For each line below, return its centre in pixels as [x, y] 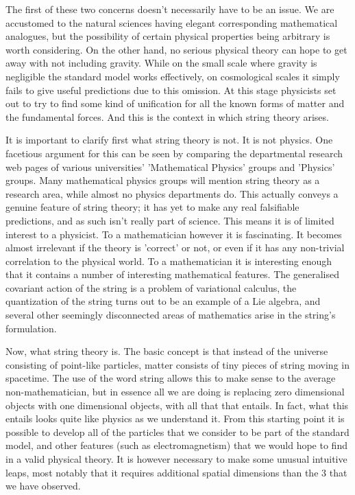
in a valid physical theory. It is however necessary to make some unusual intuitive [176, 459]
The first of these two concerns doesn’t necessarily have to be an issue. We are [170, 9]
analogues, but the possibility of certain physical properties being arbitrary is [168, 36]
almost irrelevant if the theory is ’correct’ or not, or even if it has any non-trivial [175, 247]
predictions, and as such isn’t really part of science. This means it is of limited [170, 220]
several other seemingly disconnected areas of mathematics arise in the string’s [171, 315]
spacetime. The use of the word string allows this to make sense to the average [171, 378]
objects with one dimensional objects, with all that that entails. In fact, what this [177, 405]
